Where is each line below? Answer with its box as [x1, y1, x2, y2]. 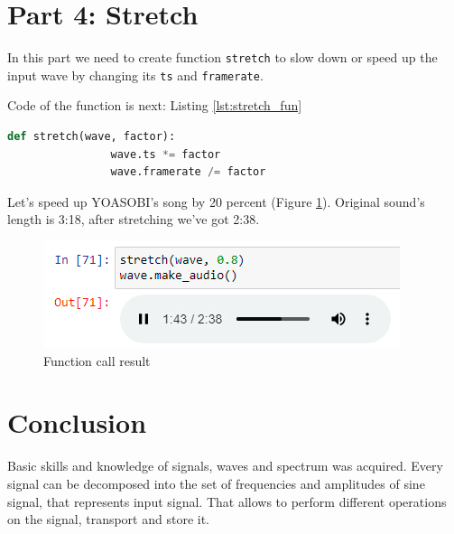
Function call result [43, 351, 151, 370]
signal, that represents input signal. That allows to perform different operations [7, 492, 447, 511]
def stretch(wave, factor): [7, 130, 176, 144]
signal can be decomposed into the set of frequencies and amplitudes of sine [7, 473, 425, 492]
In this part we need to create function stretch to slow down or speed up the [7, 48, 438, 67]
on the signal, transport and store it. [7, 510, 209, 529]
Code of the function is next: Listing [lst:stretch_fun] [7, 96, 302, 115]
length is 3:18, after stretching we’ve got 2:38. [7, 210, 260, 229]
